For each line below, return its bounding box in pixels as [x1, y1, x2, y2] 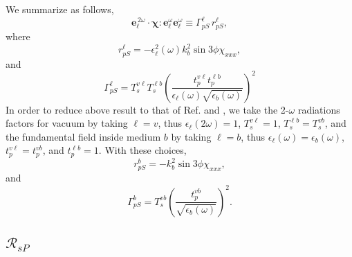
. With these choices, [98, 143, 187, 157]
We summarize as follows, [6, 2, 114, 16]
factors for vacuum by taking [6, 116, 128, 130]
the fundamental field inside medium [6, 129, 161, 143]
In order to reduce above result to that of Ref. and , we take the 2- [6, 102, 289, 116]
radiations [297, 102, 340, 116]
